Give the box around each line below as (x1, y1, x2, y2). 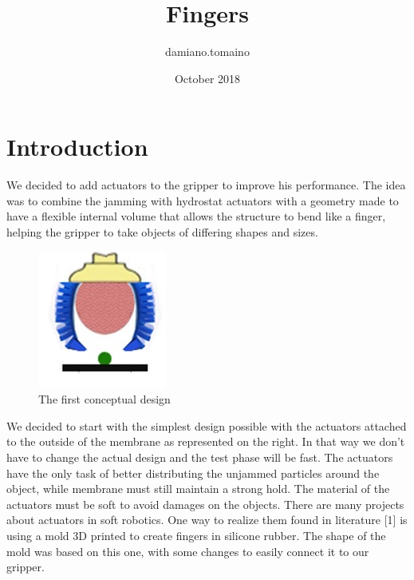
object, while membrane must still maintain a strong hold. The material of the (6, 480, 390, 497)
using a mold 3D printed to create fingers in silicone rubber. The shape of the (6, 526, 386, 543)
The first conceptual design (38, 391, 171, 407)
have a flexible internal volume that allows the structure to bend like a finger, (6, 208, 386, 224)
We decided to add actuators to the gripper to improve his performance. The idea (6, 177, 406, 193)
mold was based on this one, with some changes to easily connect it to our (6, 542, 369, 559)
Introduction (6, 130, 148, 163)
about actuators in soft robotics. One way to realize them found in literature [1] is (6, 511, 408, 528)
